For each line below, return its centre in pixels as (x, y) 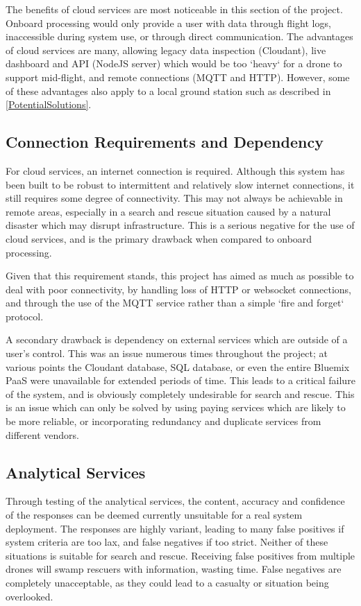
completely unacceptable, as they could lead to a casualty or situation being (167, 582)
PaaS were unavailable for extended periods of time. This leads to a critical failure (180, 380)
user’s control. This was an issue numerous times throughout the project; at (167, 353)
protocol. (25, 316)
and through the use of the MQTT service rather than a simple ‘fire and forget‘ (175, 303)
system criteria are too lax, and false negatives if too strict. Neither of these (167, 542)
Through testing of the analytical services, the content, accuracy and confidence (175, 501)
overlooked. (30, 596)
